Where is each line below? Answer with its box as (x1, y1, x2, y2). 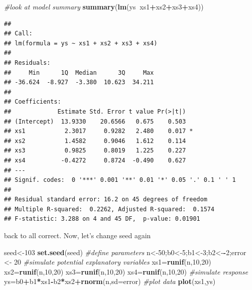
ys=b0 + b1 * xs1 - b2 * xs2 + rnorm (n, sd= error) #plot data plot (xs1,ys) (4, 276, 216, 287)
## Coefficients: (4, 98, 61, 106)
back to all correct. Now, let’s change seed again (4, 230, 151, 241)
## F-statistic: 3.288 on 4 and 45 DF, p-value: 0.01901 (4, 215, 200, 223)
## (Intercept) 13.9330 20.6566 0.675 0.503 (4, 118, 186, 125)
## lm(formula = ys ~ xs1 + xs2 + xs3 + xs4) (4, 39, 157, 47)
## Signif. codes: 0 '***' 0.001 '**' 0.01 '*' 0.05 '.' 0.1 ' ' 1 (4, 176, 236, 184)
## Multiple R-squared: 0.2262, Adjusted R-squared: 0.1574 (4, 205, 215, 213)
